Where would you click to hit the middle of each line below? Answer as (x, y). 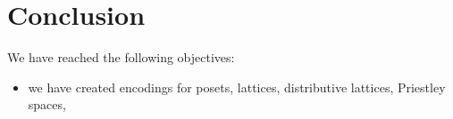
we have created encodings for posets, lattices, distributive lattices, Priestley (237, 87)
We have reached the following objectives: (121, 57)
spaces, (47, 104)
